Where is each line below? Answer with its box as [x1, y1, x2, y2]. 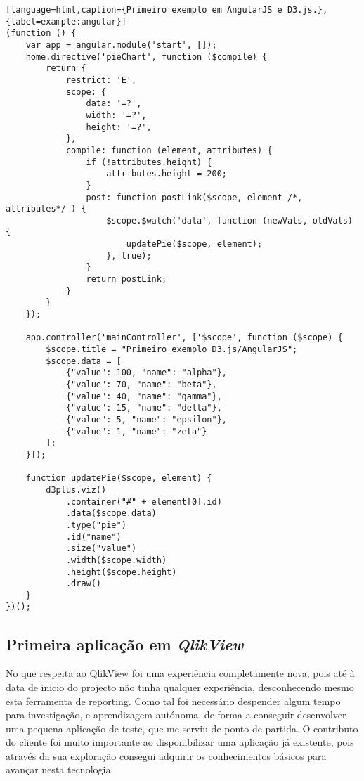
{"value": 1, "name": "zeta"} [65, 426, 207, 437]
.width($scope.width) [65, 555, 167, 565]
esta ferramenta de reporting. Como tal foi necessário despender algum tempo [6, 693, 341, 708]
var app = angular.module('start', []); [25, 39, 217, 50]
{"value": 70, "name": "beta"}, [65, 380, 217, 389]
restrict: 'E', [65, 75, 137, 85]
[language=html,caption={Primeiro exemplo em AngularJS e [6, 5, 282, 15]
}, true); [106, 250, 152, 261]
